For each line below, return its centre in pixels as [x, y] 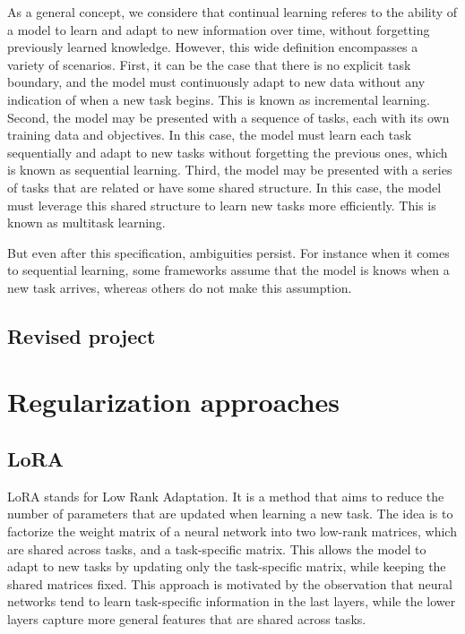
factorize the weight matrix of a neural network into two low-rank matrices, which [232, 531]
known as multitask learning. [86, 223]
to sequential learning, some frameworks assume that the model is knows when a [228, 270]
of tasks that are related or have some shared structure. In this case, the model [224, 187]
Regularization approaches [174, 402]
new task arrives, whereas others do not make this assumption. [180, 287]
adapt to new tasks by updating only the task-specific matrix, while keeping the [227, 566]
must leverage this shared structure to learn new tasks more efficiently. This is [222, 205]
